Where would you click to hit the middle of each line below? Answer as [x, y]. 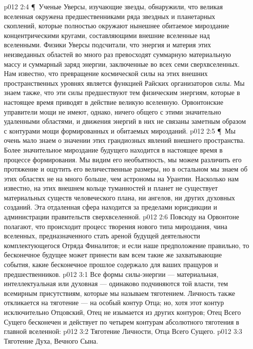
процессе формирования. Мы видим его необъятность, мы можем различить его [123, 159]
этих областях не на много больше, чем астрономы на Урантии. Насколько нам [121, 178]
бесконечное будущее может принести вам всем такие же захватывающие [113, 255]
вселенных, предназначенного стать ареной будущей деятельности [102, 236]
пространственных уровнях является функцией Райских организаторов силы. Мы [124, 83]
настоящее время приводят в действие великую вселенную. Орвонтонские [114, 102]
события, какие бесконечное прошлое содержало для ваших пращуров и [111, 264]
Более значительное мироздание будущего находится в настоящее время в [113, 149]
